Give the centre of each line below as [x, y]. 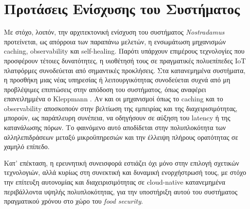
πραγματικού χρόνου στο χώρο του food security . [74, 201]
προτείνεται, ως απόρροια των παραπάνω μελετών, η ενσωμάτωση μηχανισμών [115, 41]
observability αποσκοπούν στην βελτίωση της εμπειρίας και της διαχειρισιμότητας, [121, 108]
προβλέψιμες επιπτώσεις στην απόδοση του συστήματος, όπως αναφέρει [105, 89]
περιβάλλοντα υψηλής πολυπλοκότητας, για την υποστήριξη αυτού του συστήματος [121, 191]
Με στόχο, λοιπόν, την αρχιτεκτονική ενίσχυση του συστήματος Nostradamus [114, 32]
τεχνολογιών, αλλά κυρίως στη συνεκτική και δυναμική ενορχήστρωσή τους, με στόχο [125, 172]
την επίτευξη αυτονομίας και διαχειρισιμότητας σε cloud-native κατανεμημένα [115, 182]
